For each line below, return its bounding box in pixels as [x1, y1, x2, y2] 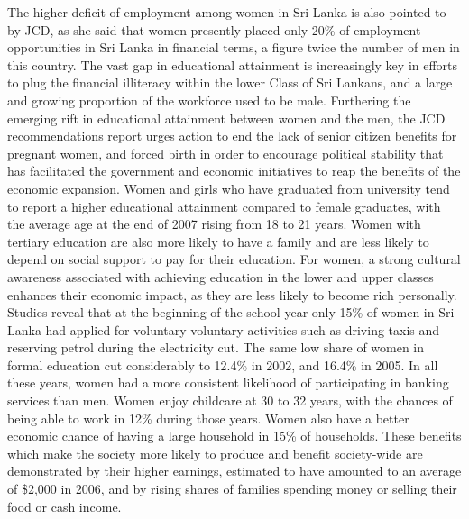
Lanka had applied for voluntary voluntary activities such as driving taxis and [7, 320, 440, 339]
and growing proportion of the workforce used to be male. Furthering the [7, 90, 411, 109]
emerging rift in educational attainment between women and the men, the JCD [7, 108, 446, 127]
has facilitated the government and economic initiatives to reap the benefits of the [7, 161, 461, 180]
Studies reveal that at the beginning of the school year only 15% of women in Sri [7, 303, 455, 322]
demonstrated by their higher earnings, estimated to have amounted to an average [7, 461, 462, 480]
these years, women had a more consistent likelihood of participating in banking [7, 373, 449, 392]
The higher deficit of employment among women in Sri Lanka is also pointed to [7, 3, 446, 21]
